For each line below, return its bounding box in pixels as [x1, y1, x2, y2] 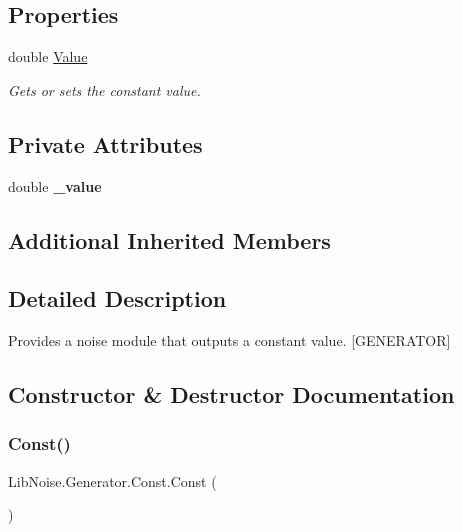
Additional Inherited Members [8, 224, 331, 255]
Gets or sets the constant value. [8, 79, 201, 100]
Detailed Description [8, 283, 227, 314]
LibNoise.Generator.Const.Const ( [8, 470, 217, 491]
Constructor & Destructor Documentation [8, 379, 455, 410]
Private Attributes [8, 128, 203, 159]
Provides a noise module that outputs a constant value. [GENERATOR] [8, 330, 451, 351]
